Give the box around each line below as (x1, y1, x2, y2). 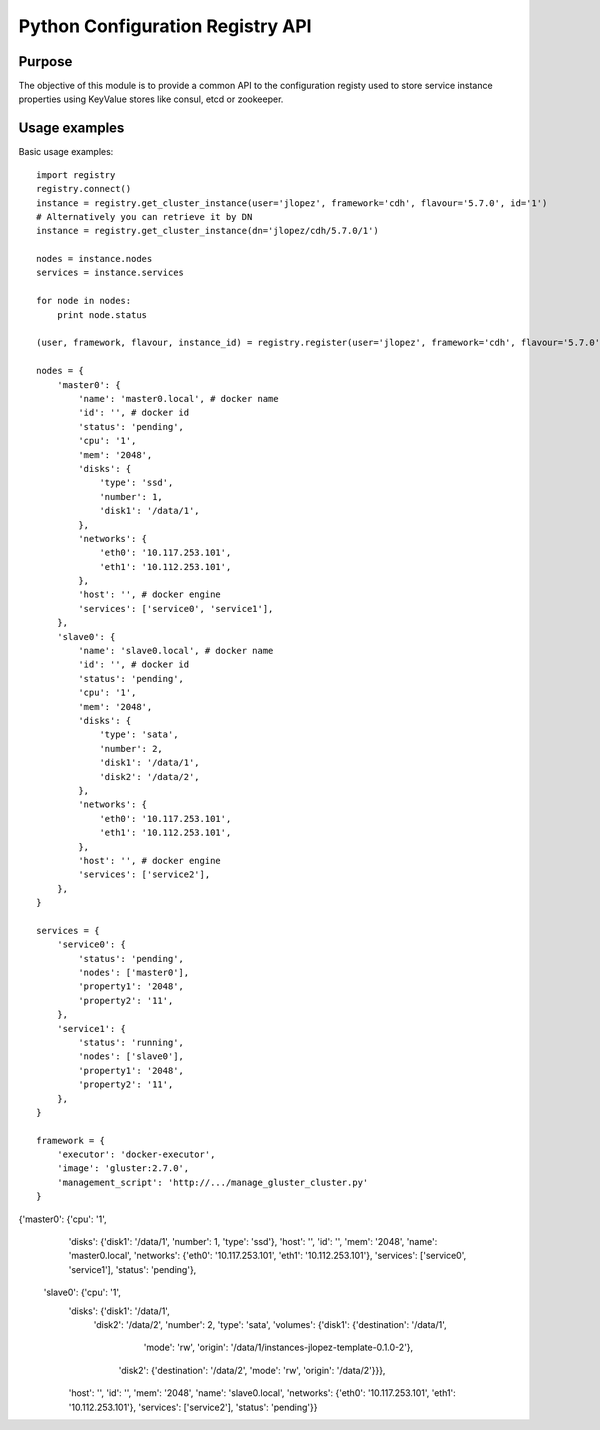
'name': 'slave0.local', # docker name (78, 645, 274, 657)
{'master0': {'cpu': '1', (18, 1213, 107, 1225)
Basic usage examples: (18, 146, 114, 158)
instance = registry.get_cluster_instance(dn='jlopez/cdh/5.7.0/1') (36, 225, 379, 237)
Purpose (18, 53, 73, 70)
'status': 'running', (78, 1036, 185, 1048)
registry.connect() (36, 183, 132, 195)
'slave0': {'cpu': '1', (43, 1286, 122, 1299)
